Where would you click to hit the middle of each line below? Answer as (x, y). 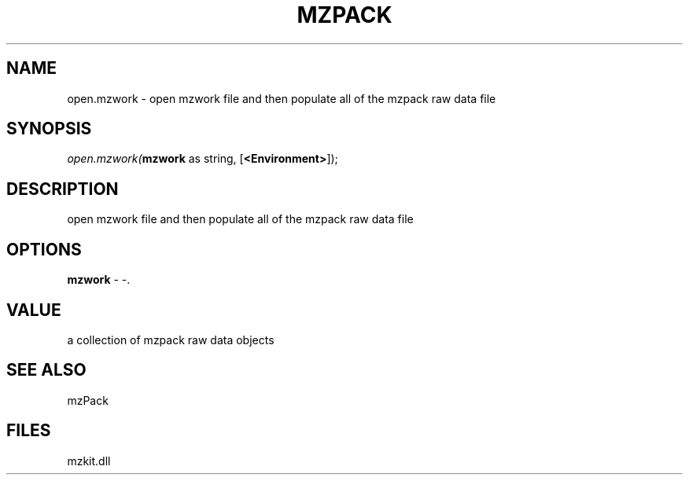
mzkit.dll (89, 461)
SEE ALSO (46, 370)
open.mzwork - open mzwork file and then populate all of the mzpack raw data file (282, 98)
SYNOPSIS (49, 129)
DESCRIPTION (63, 189)
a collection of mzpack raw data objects (171, 340)
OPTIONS (44, 249)
